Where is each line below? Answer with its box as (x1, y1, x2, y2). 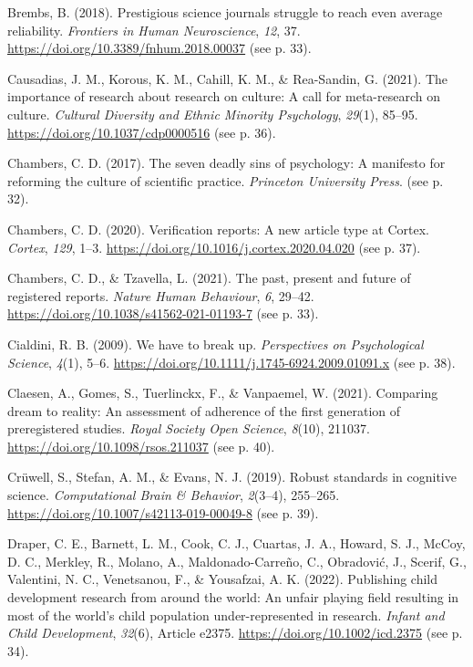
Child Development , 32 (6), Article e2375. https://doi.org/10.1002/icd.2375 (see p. (7, 623, 463, 642)
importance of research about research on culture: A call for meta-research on (7, 87, 440, 106)
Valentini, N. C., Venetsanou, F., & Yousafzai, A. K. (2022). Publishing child (7, 569, 438, 589)
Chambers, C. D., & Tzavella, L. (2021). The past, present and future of (7, 268, 411, 287)
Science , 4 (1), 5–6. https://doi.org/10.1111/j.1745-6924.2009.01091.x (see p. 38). (7, 352, 456, 371)
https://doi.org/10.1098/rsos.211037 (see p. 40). (7, 436, 275, 455)
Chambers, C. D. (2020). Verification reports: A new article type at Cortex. (7, 219, 429, 238)
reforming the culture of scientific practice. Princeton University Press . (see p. (7, 171, 444, 190)
